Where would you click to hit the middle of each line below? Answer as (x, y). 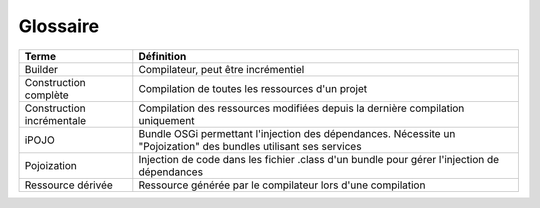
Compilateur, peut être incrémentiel (221, 69)
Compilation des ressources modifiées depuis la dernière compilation (301, 108)
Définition (162, 56)
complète (46, 95)
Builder (41, 69)
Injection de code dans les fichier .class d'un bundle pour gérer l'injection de (319, 159)
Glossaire (59, 26)
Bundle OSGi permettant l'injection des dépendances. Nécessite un (297, 133)
